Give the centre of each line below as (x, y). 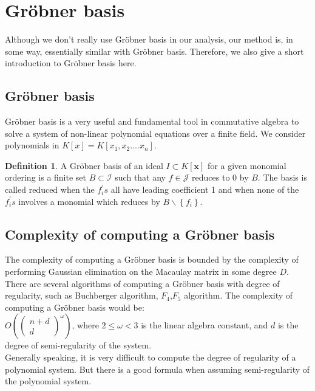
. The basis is (282, 177)
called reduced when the (50, 189)
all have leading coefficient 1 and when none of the (205, 189)
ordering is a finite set (46, 177)
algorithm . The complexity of (239, 295)
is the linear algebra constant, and (205, 325)
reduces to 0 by (220, 177)
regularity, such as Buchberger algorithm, (82, 295)
